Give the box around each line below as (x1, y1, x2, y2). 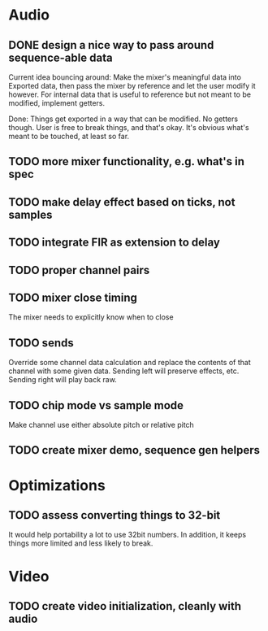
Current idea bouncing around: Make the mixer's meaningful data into (8, 72, 242, 82)
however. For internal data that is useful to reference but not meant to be (8, 89, 252, 99)
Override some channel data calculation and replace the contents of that (8, 358, 251, 368)
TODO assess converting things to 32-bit (8, 508, 221, 522)
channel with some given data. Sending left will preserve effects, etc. (8, 366, 240, 376)
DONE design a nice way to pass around (8, 38, 214, 52)
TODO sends (8, 336, 75, 350)
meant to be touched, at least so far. (8, 132, 130, 141)
